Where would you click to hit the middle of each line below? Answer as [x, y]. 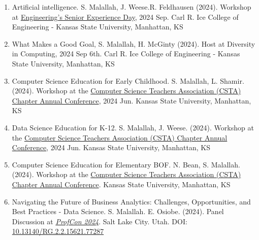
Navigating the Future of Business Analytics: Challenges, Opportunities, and [131, 201]
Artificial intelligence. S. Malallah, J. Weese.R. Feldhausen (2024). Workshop [132, 7]
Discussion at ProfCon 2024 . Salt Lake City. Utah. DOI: [100, 221]
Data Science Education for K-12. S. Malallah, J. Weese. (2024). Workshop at [133, 127]
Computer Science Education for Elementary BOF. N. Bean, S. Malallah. [126, 164]
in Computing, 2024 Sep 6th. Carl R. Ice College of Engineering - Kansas [126, 54]
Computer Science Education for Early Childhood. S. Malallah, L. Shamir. [128, 80]
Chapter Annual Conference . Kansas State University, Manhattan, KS [121, 184]
